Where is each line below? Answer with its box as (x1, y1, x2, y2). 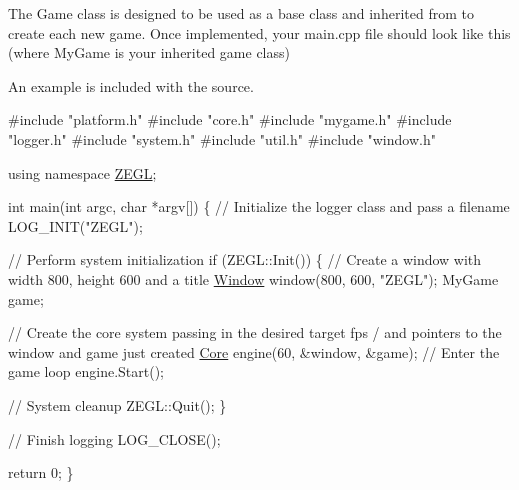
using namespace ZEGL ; (8, 162, 157, 183)
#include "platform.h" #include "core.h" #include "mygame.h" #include (8, 109, 452, 130)
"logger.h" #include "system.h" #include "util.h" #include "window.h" (8, 128, 436, 149)
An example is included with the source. (8, 75, 254, 96)
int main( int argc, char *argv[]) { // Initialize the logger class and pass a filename (8, 196, 510, 217)
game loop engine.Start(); (8, 361, 165, 382)
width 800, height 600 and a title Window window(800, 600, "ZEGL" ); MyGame (8, 268, 499, 289)
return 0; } (8, 462, 74, 483)
